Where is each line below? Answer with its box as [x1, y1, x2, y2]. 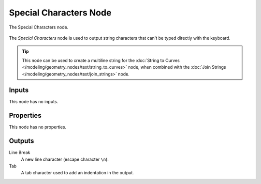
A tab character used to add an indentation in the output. [21, 170, 134, 176]
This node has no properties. [9, 124, 67, 130]
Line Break [9, 150, 30, 155]
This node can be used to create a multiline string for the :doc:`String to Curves [22, 57, 180, 63]
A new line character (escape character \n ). [21, 156, 109, 162]
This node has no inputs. [9, 99, 58, 105]
